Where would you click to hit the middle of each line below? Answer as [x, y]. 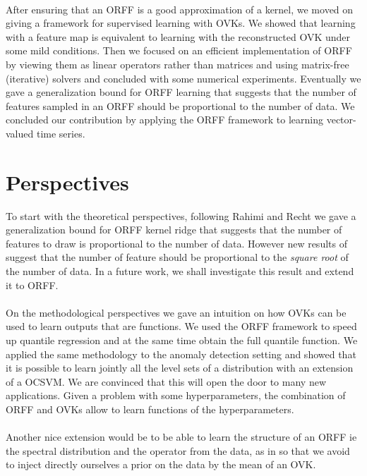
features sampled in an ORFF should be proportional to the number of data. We [180, 105]
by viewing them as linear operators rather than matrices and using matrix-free [178, 64]
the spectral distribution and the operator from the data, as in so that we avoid [178, 450]
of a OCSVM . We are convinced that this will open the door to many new [166, 381]
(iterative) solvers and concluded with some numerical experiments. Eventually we [183, 78]
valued [20, 133]
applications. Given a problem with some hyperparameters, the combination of [176, 395]
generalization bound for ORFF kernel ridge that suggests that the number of [174, 230]
